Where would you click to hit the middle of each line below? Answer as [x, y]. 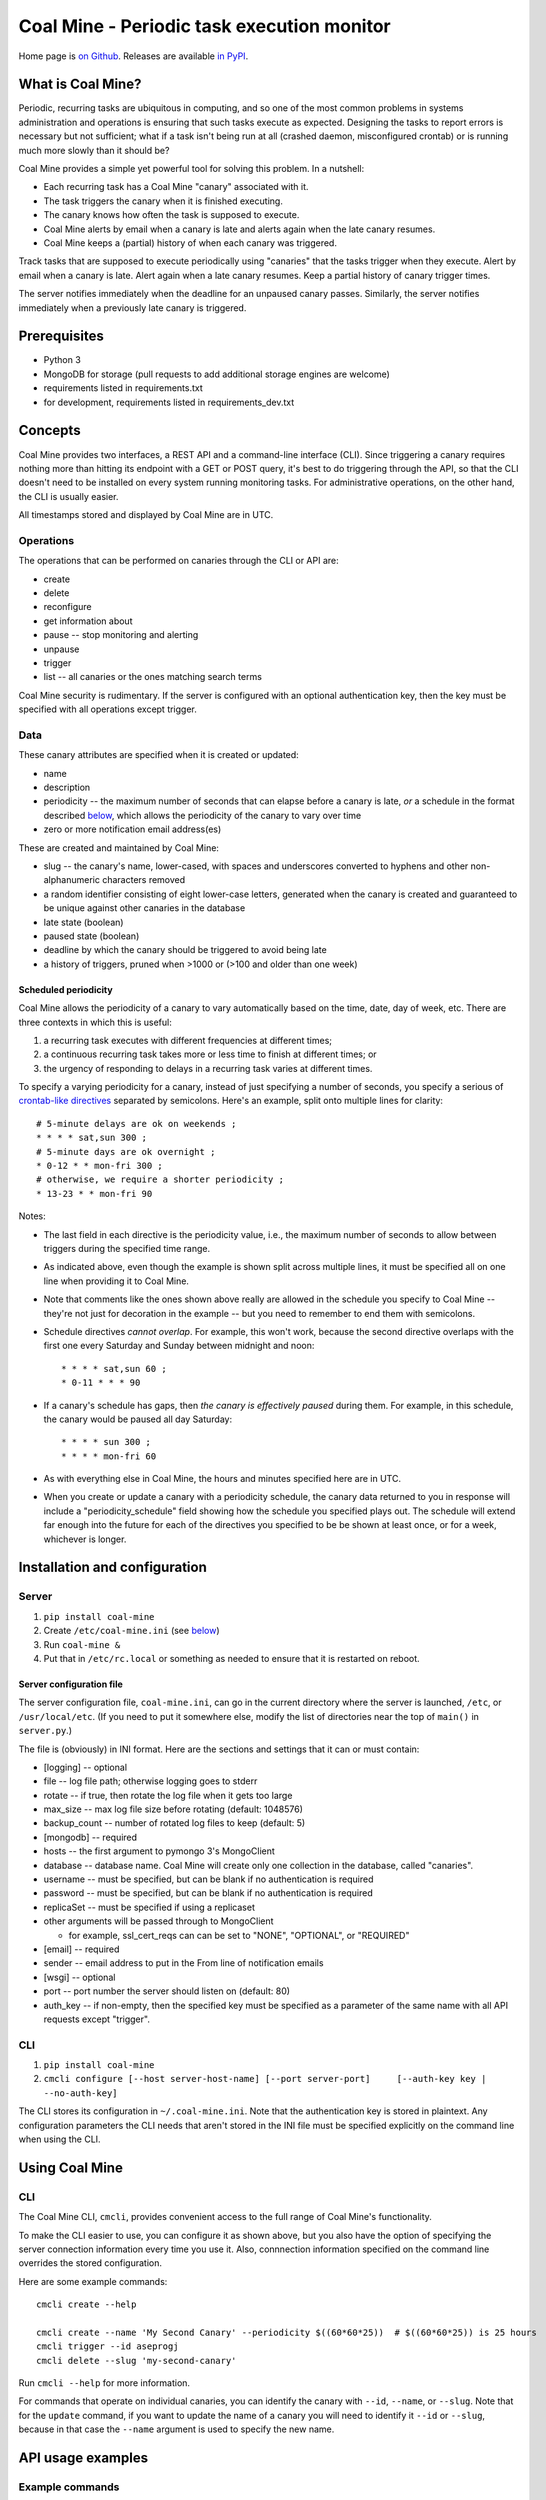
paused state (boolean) [91, 936]
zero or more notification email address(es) [132, 829]
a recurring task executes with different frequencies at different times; [188, 1040]
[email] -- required [81, 1949]
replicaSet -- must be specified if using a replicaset [149, 1907]
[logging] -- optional [85, 1767]
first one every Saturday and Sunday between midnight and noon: [179, 1346]
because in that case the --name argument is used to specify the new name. [176, 2429]
